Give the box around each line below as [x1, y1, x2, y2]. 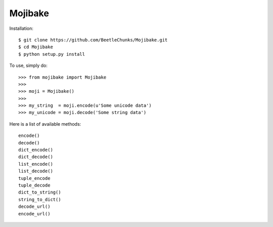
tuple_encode [18, 175, 51, 181]
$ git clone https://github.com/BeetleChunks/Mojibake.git [18, 37, 168, 43]
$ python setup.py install [18, 51, 85, 57]
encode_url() [18, 211, 51, 216]
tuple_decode [18, 182, 51, 188]
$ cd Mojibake [18, 44, 53, 50]
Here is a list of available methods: [9, 121, 81, 127]
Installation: [9, 25, 34, 31]
